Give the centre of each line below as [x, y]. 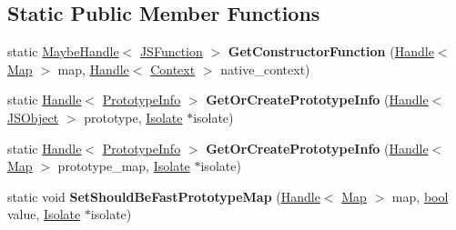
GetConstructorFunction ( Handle [331, 51]
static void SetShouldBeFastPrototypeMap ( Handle [164, 196]
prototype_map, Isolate [124, 166]
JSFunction [171, 51]
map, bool [420, 196]
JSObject [33, 117]
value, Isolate [44, 214]
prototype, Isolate [133, 117]
